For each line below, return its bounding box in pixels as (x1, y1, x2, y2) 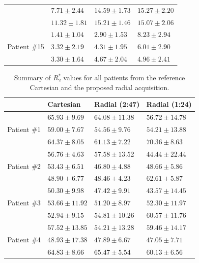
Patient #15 (7, 41, 44, 52)
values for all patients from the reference (63, 72, 185, 83)
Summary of (14, 72, 51, 83)
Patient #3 (7, 197, 41, 208)
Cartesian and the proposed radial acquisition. (29, 82, 170, 92)
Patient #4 (7, 234, 41, 244)
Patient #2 (7, 161, 41, 171)
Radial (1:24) (146, 99, 192, 109)
